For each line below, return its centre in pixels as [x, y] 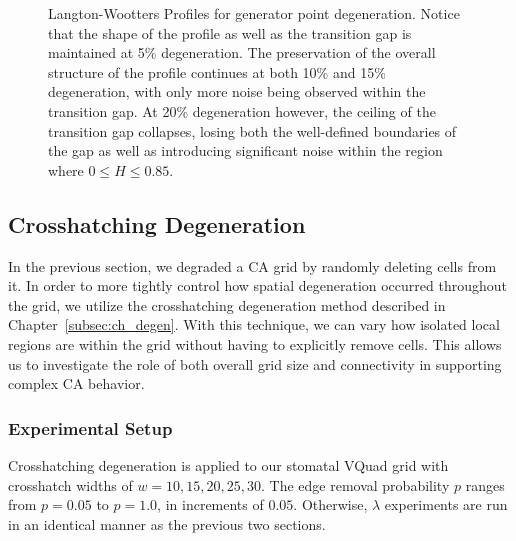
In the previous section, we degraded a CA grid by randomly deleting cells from [252, 265]
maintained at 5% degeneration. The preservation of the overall [242, 52]
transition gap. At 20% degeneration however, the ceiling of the [242, 110]
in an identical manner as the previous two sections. [167, 523]
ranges [485, 484]
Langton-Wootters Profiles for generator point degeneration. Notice [254, 13]
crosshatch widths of [70, 484]
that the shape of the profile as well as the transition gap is [230, 32]
